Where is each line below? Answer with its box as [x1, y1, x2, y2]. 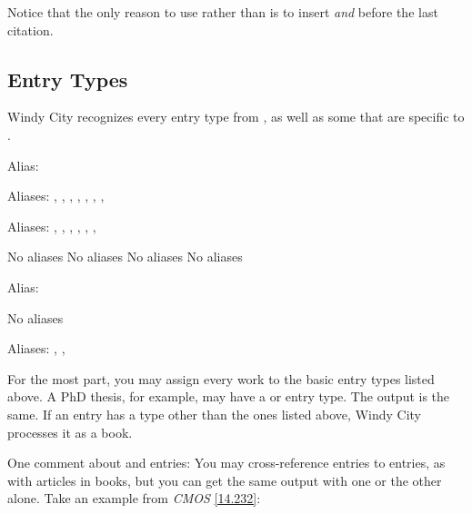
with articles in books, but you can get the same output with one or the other [7, 470, 442, 489]
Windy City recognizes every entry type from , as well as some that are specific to [7, 107, 465, 126]
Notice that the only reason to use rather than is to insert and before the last [7, 3, 438, 21]
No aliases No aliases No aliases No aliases [7, 247, 243, 266]
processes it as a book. [7, 422, 133, 441]
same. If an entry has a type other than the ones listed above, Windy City [7, 404, 421, 423]
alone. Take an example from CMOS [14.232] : [7, 489, 261, 508]
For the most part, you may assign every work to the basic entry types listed [7, 369, 435, 388]
